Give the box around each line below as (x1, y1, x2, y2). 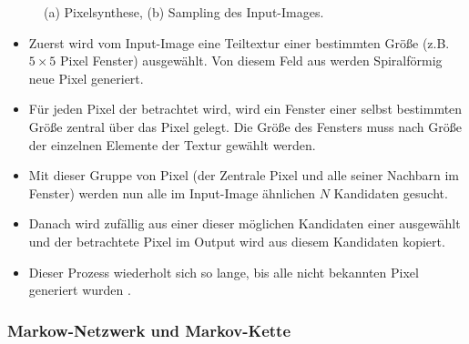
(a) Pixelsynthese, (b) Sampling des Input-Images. (44, 3, 324, 21)
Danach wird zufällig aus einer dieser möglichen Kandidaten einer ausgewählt (28, 214, 461, 233)
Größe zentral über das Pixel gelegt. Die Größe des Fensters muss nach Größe (28, 116, 462, 136)
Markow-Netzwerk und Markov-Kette (7, 319, 291, 341)
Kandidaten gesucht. (333, 183, 448, 202)
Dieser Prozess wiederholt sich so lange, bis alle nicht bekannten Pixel (28, 262, 419, 281)
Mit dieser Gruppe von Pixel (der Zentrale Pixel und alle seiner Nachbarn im (28, 166, 460, 185)
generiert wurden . (28, 280, 131, 299)
